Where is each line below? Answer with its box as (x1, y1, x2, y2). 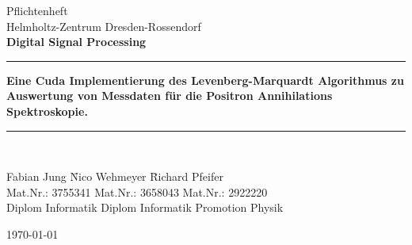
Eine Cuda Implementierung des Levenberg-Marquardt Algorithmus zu (6, 71, 404, 88)
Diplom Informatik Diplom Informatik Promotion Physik (6, 199, 284, 216)
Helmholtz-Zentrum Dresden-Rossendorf (6, 17, 201, 34)
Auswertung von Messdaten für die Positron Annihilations (6, 87, 333, 104)
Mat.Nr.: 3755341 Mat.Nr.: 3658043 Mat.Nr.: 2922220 (6, 183, 268, 200)
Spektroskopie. (6, 102, 88, 119)
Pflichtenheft (6, 2, 68, 18)
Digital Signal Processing (6, 33, 147, 50)
